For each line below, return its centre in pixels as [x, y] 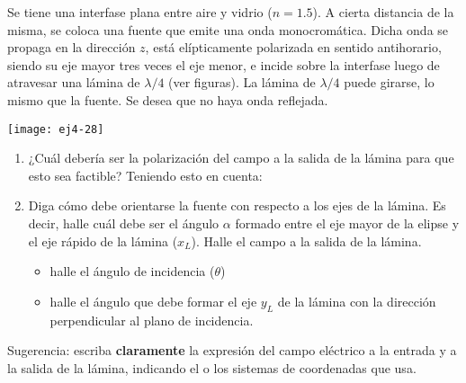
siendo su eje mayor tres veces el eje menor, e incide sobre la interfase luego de [224, 64]
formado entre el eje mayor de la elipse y [347, 223]
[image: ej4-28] [56, 129]
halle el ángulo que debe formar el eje [153, 301]
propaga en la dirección [72, 47]
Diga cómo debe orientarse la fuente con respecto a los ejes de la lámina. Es [237, 205]
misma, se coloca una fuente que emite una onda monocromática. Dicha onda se [228, 29]
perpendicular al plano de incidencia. [152, 320]
